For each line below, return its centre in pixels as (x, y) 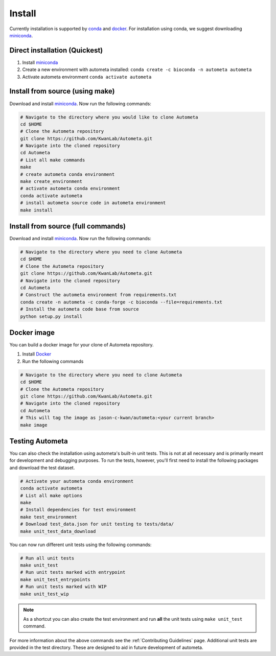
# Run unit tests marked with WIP (63, 587)
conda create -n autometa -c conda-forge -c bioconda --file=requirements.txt (121, 302)
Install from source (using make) (62, 91)
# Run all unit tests (47, 558)
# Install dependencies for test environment (78, 510)
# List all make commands (53, 160)
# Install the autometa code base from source (79, 309)
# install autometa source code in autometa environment (93, 203)
